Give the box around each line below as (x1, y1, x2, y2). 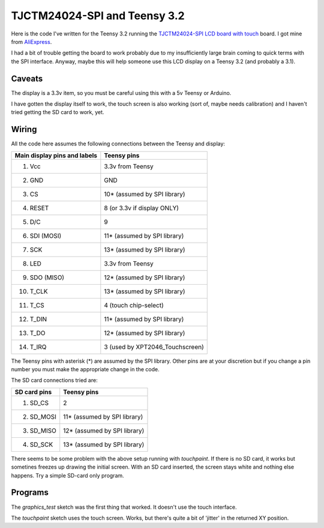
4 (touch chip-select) (104, 301, 164, 309)
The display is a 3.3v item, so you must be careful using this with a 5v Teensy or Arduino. (11, 89, 232, 96)
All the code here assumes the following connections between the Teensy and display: (11, 140, 225, 147)
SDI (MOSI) (29, 231, 62, 240)
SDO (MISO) (29, 273, 65, 282)
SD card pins (14, 387, 52, 396)
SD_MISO (29, 426, 56, 435)
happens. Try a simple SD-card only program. (11, 472, 124, 479)
